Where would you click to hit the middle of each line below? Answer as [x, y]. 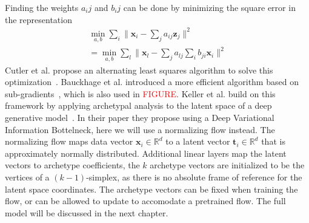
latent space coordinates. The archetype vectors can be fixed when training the [151, 189]
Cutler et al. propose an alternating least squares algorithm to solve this [139, 70]
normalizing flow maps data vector [69, 141]
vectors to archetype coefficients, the [72, 165]
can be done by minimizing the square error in [209, 7]
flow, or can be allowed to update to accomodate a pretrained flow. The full [145, 201]
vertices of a [27, 177]
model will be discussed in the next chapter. [87, 212]
